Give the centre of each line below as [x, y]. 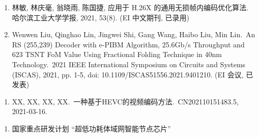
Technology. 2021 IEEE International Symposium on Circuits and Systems [129, 64]
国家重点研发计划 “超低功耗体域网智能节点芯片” [91, 128]
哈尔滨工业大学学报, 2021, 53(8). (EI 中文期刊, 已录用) [101, 17]
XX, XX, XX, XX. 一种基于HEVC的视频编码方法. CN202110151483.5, [125, 101]
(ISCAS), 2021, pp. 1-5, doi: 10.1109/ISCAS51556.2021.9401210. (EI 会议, [128, 74]
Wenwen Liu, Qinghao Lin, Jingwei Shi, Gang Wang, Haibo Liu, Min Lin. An [134, 34]
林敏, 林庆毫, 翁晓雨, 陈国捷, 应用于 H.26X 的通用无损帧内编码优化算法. [130, 7]
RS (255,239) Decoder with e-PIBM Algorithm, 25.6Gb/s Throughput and [128, 44]
